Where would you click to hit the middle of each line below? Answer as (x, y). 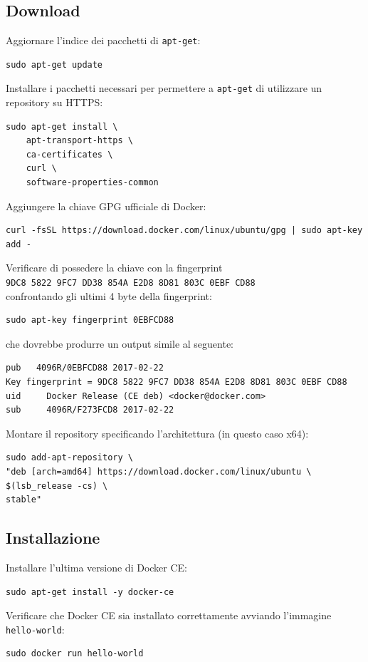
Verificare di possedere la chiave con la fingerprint (114, 268)
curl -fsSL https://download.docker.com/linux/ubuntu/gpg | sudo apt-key (184, 231)
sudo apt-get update (54, 64)
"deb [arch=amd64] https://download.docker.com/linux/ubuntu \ (159, 472)
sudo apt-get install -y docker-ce (90, 592)
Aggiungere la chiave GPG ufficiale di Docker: (106, 206)
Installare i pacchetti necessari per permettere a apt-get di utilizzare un (164, 88)
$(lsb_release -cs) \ (57, 486)
